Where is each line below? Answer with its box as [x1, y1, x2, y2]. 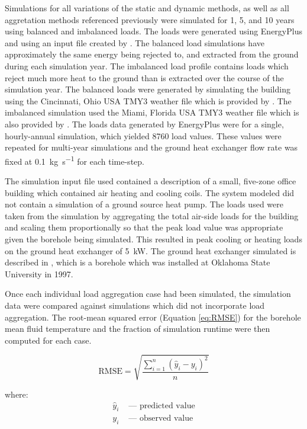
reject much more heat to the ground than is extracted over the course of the [5, 71, 284, 84]
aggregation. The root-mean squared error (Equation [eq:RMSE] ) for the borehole [5, 310, 301, 323]
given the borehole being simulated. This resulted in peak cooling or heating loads [5, 232, 302, 245]
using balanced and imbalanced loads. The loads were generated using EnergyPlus [5, 25, 302, 37]
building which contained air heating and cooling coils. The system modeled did [5, 186, 295, 199]
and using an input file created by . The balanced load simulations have [5, 36, 264, 49]
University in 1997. [5, 267, 73, 280]
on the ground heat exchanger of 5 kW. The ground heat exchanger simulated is [5, 244, 296, 257]
